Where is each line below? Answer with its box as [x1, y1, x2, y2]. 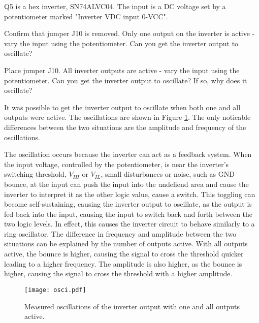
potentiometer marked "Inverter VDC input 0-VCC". [4, 11, 168, 21]
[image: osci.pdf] [24, 286, 86, 294]
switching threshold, [4, 169, 67, 179]
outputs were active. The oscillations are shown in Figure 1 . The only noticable [4, 112, 251, 122]
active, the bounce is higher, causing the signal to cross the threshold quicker [4, 248, 244, 259]
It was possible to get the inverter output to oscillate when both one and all [4, 102, 241, 112]
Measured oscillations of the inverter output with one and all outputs [24, 301, 240, 311]
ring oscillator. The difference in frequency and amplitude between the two [4, 228, 237, 239]
